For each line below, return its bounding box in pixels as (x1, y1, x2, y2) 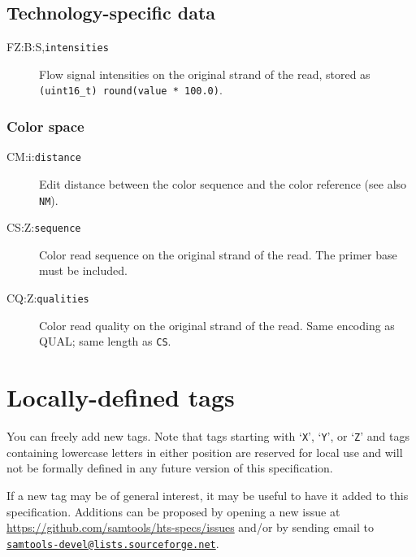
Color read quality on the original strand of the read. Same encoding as (39, 316, 395, 333)
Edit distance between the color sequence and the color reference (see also (39, 175, 407, 192)
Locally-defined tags (6, 381, 235, 414)
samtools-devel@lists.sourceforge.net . (6, 534, 219, 551)
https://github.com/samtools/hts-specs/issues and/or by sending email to (6, 519, 374, 536)
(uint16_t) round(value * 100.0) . (39, 81, 223, 98)
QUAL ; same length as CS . (39, 333, 171, 350)
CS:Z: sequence (6, 219, 81, 236)
